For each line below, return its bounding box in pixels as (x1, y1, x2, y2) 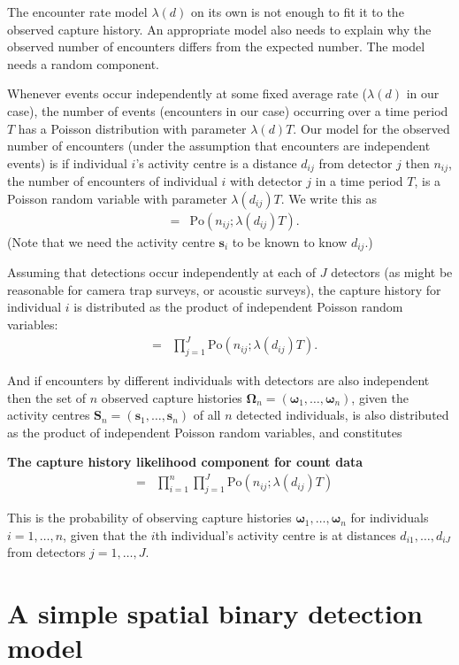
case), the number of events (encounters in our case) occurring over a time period (7, 101, 448, 120)
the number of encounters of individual (7, 172, 218, 190)
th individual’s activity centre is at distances (155, 525, 396, 544)
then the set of (7, 388, 87, 406)
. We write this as (280, 189, 377, 207)
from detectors (7, 543, 86, 561)
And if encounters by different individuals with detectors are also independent (7, 370, 430, 389)
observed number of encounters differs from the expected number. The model (7, 37, 425, 56)
